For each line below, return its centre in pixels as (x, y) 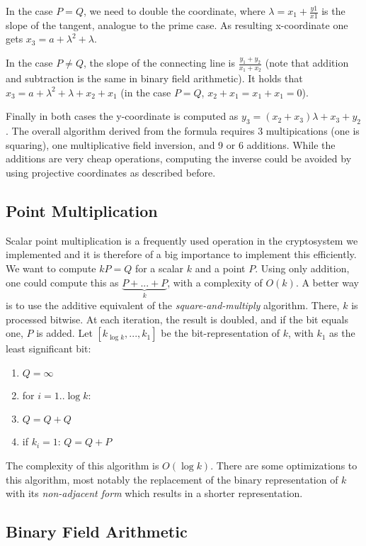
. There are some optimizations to (284, 465)
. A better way (327, 282)
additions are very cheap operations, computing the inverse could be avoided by (179, 158)
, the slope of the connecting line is (159, 63)
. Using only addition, (302, 268)
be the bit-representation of (221, 333)
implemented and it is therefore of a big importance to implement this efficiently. (181, 254)
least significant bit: (48, 349)
